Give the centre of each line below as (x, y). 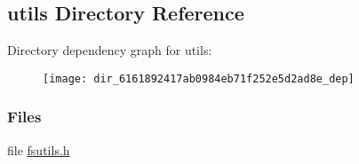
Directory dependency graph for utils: (110, 50)
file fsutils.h (39, 149)
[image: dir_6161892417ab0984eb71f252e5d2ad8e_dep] (199, 78)
